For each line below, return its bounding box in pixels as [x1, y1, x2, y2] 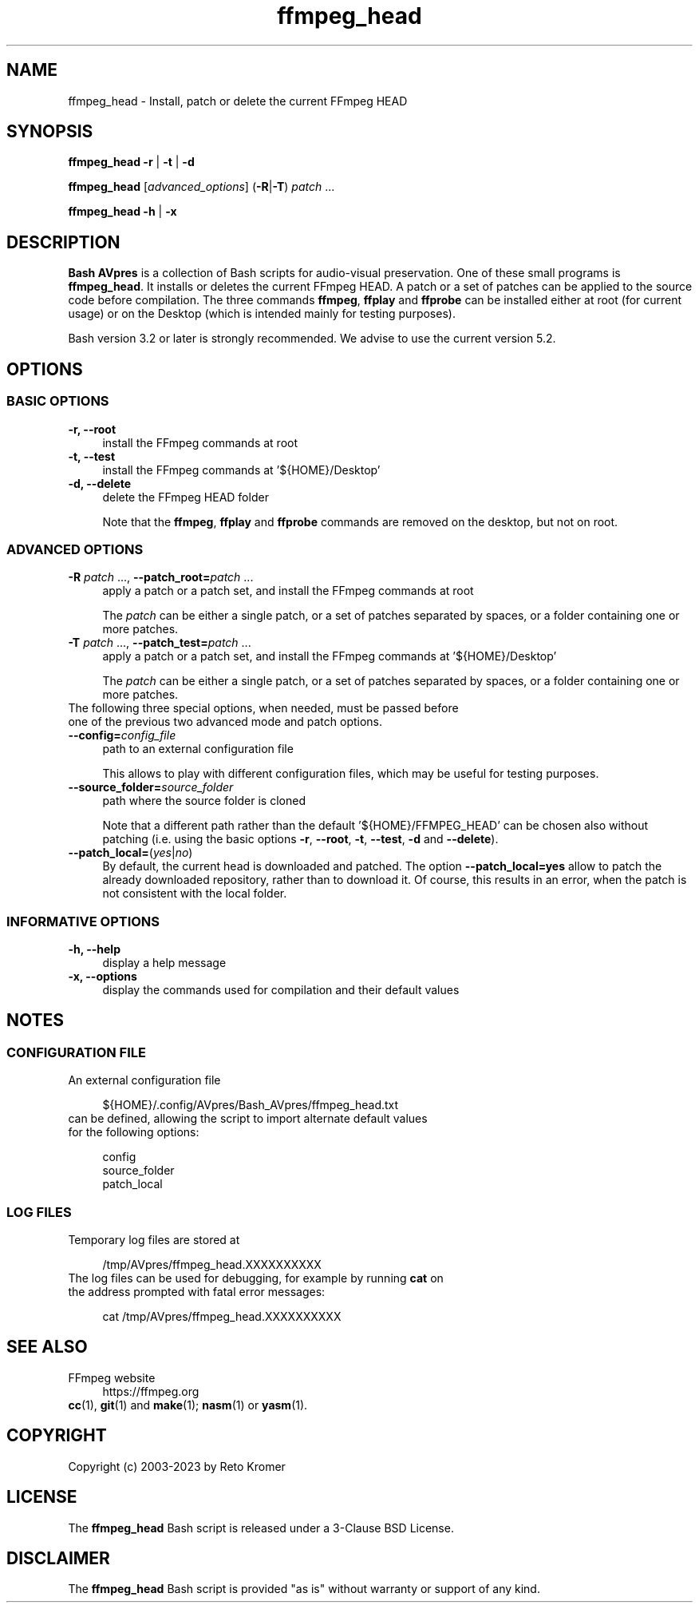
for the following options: [68, 1125, 199, 1139]
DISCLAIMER [6, 1548, 110, 1568]
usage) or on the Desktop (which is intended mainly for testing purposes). [68, 307, 456, 321]
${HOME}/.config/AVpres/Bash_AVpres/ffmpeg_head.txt [102, 1098, 399, 1112]
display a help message [102, 956, 227, 969]
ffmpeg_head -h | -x [68, 204, 177, 219]
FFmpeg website [68, 1370, 156, 1385]
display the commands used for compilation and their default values [102, 983, 460, 997]
